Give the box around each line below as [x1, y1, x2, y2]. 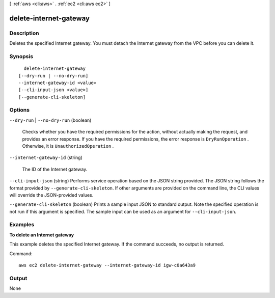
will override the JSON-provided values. [9, 192, 94, 198]
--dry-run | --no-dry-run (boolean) [9, 117, 92, 123]
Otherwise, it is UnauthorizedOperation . [22, 143, 114, 149]
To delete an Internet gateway [9, 232, 74, 238]
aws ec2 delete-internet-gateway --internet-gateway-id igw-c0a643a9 [18, 262, 196, 268]
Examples [9, 221, 35, 228]
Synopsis [9, 52, 33, 60]
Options [9, 106, 30, 114]
